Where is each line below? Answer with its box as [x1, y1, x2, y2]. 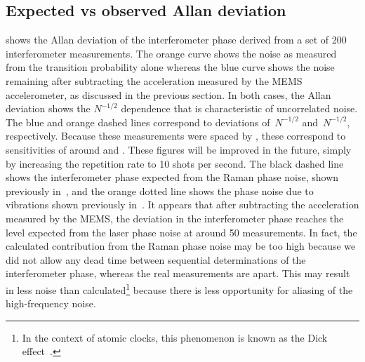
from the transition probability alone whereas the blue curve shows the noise [6, 60, 335, 74]
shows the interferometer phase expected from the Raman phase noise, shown [6, 170, 339, 185]
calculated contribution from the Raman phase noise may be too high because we [6, 239, 356, 253]
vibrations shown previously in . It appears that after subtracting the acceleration [6, 197, 359, 212]
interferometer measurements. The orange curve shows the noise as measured [6, 46, 337, 60]
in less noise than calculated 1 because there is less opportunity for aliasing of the [6, 280, 353, 297]
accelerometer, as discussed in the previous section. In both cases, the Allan [6, 87, 331, 102]
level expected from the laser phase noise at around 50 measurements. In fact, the [6, 224, 357, 239]
